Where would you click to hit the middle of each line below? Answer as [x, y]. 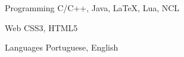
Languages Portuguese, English [62, 47]
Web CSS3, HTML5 [41, 27]
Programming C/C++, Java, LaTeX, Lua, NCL [92, 8]
